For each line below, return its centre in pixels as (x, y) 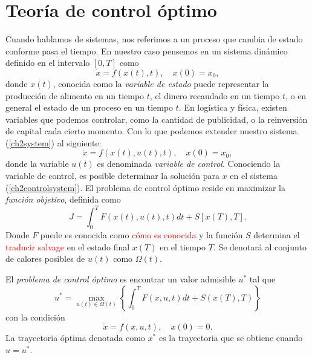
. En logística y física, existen (233, 107)
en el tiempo (183, 246)
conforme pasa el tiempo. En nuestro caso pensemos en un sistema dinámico (147, 50)
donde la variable (37, 164)
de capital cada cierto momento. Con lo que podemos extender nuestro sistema (151, 131)
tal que (262, 278)
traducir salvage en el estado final (68, 246)
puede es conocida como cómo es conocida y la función (141, 235)
